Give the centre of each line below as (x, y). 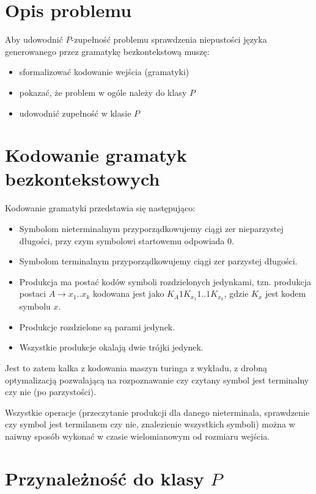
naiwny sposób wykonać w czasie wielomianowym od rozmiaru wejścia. (138, 436)
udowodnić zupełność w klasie (75, 113)
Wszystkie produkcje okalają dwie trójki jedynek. (111, 347)
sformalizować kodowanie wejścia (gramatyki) (104, 72)
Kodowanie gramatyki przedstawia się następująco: (100, 208)
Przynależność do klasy (105, 478)
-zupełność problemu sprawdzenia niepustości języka (169, 39)
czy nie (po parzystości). (51, 392)
